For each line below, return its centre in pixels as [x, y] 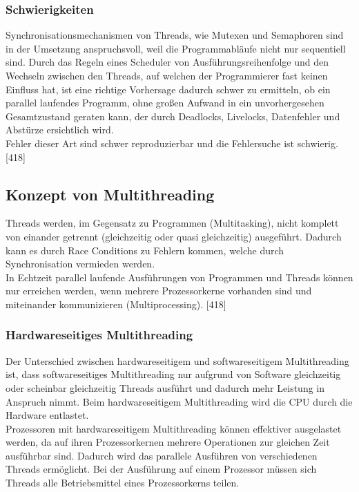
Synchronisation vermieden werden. [80, 264]
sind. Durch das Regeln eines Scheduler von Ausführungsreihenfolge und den [167, 62]
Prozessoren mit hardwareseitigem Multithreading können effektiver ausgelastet [174, 428]
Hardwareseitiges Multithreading [99, 335]
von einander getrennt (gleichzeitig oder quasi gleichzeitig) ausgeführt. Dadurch [174, 236]
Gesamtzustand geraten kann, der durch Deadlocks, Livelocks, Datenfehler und [173, 116]
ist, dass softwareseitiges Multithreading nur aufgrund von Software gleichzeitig [173, 374]
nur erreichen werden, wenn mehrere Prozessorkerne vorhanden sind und [159, 291]
